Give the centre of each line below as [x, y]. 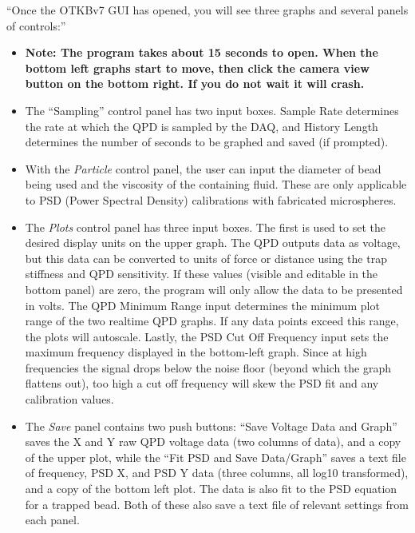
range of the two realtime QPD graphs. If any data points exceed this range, [212, 321]
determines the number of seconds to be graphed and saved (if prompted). [207, 142]
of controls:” [36, 25]
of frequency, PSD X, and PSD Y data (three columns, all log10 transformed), [217, 473]
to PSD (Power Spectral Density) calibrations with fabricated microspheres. [211, 199]
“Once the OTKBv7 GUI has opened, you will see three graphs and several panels [207, 10]
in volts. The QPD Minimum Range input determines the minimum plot [202, 305]
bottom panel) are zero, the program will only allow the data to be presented [214, 289]
